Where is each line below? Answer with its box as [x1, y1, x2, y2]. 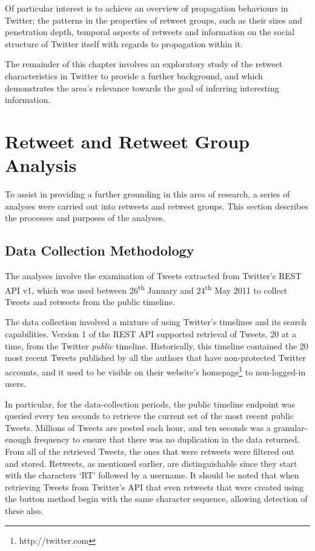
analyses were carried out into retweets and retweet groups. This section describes [5, 199, 308, 212]
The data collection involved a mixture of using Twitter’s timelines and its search [5, 315, 307, 328]
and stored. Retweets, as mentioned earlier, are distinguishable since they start [5, 457, 297, 469]
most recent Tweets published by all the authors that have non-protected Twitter [5, 351, 307, 364]
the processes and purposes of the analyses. [5, 211, 165, 224]
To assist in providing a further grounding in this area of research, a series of [5, 188, 290, 200]
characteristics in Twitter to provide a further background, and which [5, 69, 263, 82]
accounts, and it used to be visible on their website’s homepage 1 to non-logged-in [5, 363, 306, 378]
